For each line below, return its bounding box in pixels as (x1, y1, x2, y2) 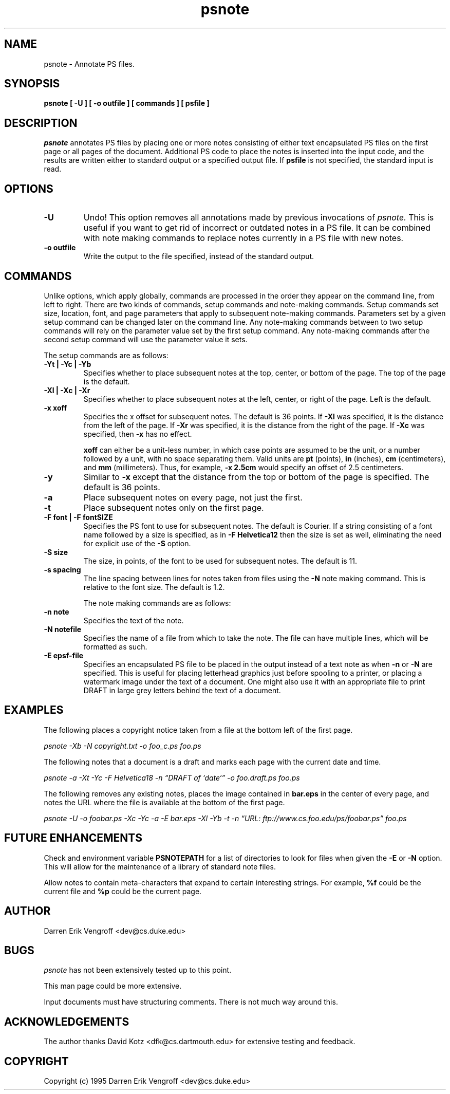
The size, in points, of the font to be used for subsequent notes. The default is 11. (83, 556, 358, 565)
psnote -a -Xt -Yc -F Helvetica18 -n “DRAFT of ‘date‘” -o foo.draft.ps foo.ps (44, 773, 300, 782)
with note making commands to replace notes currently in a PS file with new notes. (83, 233, 404, 244)
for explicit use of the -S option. (83, 539, 191, 548)
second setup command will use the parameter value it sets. (44, 335, 248, 344)
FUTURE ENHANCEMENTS (4, 831, 143, 845)
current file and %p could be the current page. (44, 886, 202, 896)
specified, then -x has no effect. (83, 429, 192, 438)
